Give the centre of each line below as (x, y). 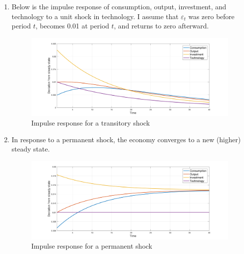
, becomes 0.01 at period (72, 26)
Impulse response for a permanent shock (92, 246)
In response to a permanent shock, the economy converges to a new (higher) (126, 139)
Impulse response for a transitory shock (91, 123)
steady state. (31, 149)
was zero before (211, 16)
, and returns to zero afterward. (162, 26)
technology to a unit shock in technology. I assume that (95, 16)
